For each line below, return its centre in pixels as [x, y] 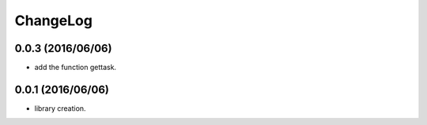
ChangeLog [53, 20]
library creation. [60, 108]
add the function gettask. [76, 68]
